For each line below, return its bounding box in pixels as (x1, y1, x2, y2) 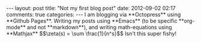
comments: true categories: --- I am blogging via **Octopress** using (6, 11, 181, 18)
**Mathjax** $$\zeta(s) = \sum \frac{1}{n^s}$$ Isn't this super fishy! (6, 30, 177, 37)
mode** (6, 24, 26, 30)
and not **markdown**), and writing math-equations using (26, 24, 172, 30)
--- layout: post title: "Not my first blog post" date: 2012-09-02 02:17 (6, 5, 176, 11)
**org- (178, 17, 195, 24)
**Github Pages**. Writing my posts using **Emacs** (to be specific (6, 17, 178, 24)
